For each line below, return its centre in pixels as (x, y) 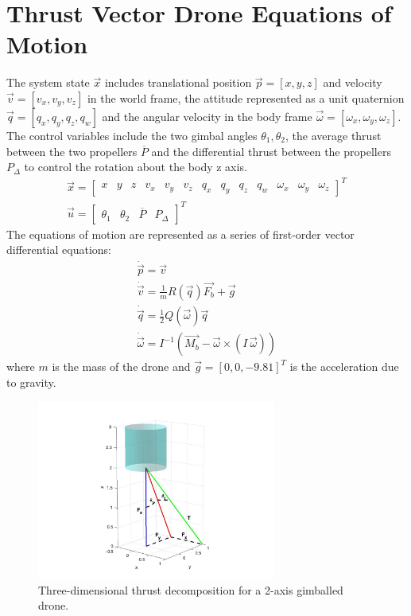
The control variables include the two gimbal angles (132, 135)
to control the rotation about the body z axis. (136, 167)
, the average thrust (333, 135)
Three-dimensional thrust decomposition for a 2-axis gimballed (191, 589)
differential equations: (59, 250)
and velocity (353, 82)
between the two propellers (72, 151)
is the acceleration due (344, 366)
